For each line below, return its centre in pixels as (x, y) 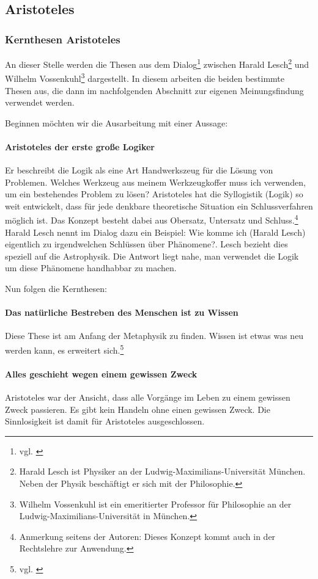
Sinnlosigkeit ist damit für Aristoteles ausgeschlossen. (105, 421)
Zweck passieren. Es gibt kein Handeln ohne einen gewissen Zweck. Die (138, 409)
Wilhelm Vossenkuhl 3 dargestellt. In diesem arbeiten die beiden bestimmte (145, 77)
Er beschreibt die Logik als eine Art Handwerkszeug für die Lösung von (139, 170)
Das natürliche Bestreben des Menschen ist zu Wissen (122, 312)
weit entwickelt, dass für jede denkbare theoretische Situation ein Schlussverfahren (159, 206)
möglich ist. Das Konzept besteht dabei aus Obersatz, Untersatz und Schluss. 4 (152, 219)
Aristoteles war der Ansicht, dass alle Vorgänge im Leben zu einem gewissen (148, 397)
